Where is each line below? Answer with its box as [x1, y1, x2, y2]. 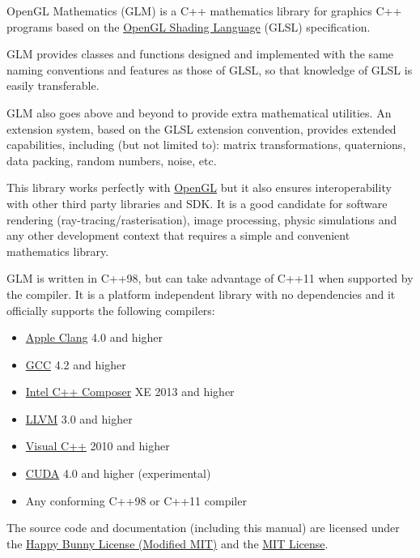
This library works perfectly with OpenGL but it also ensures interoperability [6, 179, 392, 196]
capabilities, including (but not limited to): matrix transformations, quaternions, [6, 136, 406, 153]
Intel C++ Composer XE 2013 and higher [25, 383, 235, 400]
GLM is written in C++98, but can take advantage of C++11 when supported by [6, 270, 414, 287]
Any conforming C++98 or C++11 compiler [25, 492, 247, 509]
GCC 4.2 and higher [25, 356, 126, 373]
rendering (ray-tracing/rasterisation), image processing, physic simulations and [6, 211, 397, 228]
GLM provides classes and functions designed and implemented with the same [6, 45, 394, 62]
